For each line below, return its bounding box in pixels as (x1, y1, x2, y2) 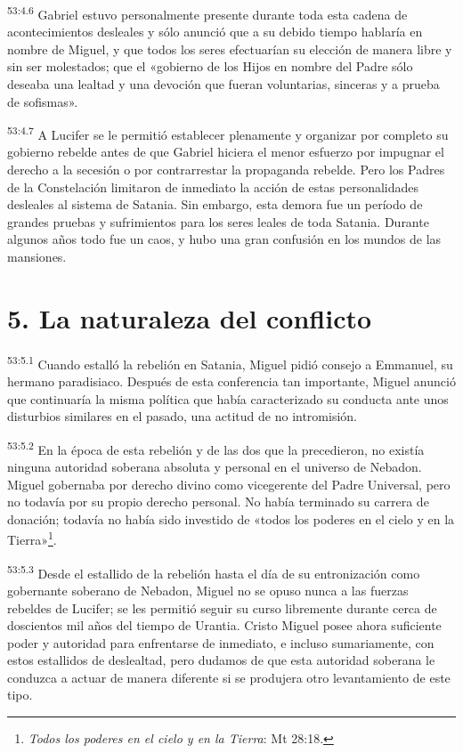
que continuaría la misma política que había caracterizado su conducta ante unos (7, 389, 449, 408)
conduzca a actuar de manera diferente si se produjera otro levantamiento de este (7, 668, 451, 686)
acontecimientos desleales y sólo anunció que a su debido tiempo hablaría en (7, 22, 423, 41)
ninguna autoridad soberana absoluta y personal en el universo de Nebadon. (7, 457, 422, 476)
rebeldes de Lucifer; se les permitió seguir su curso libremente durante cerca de (7, 598, 437, 617)
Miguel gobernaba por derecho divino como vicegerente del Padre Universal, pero (7, 474, 451, 493)
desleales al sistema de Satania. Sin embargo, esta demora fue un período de (7, 195, 423, 214)
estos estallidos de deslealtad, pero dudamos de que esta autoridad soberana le (7, 651, 435, 669)
